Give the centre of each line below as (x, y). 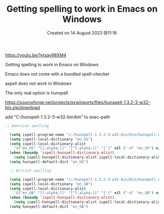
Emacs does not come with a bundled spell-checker (57, 74)
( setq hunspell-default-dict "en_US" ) (49, 162)
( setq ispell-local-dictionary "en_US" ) (51, 139)
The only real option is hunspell (37, 93)
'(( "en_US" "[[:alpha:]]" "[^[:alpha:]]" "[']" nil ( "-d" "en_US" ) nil (88, 148)
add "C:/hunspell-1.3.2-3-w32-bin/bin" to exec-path (58, 117)
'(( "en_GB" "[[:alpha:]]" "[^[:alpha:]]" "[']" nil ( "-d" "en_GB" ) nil (88, 193)
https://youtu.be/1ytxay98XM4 (36, 55)
